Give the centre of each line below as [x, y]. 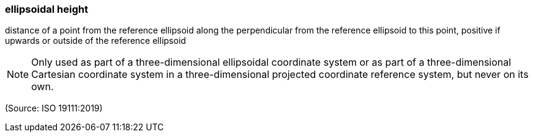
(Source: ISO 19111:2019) [54, 108]
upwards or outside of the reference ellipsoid [95, 41]
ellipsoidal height [47, 9]
